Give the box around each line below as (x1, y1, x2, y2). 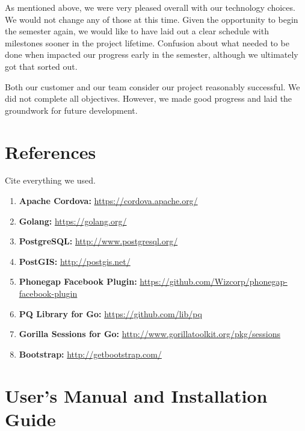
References (5, 139, 96, 164)
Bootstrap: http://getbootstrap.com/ (19, 347, 162, 360)
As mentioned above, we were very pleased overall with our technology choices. (5, 1, 295, 13)
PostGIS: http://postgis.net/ (19, 255, 131, 267)
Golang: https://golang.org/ (19, 214, 127, 227)
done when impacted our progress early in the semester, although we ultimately (5, 48, 298, 61)
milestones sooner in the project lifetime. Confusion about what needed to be (5, 36, 289, 49)
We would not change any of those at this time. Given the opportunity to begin (5, 13, 298, 25)
